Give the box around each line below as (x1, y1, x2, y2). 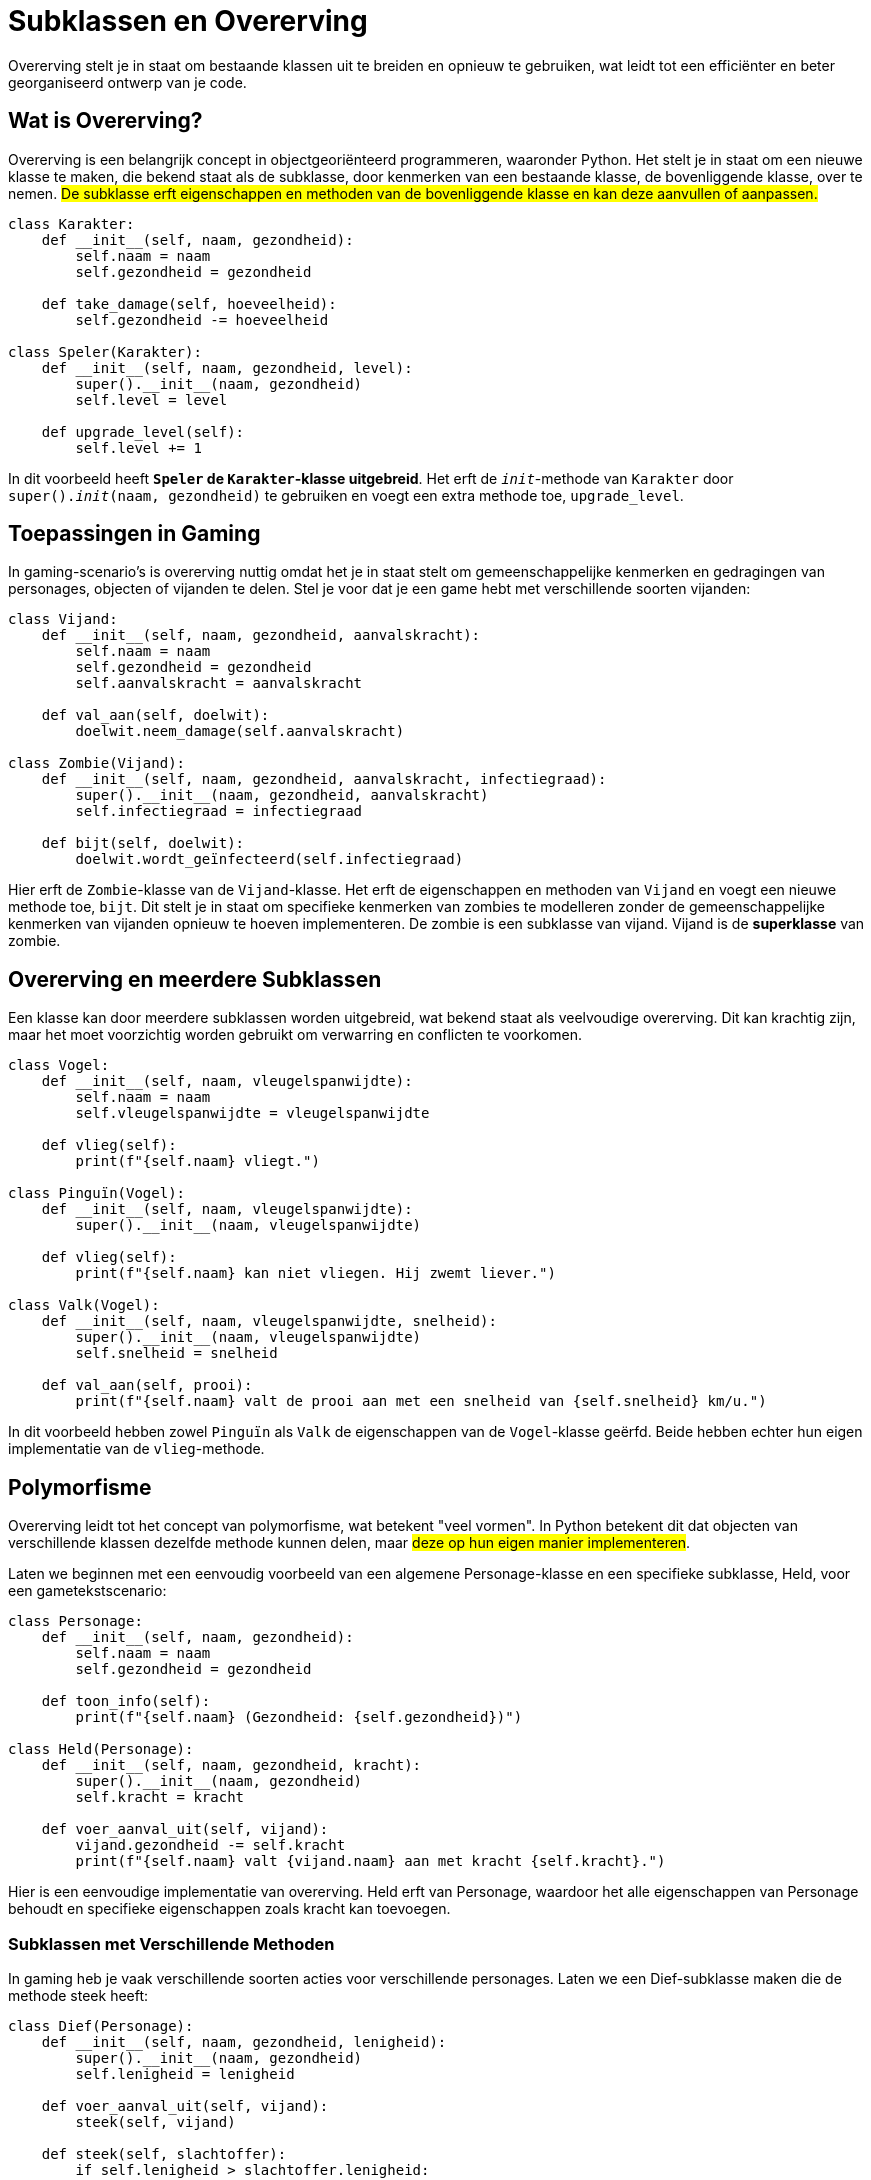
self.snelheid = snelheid (75, 1345, 278, 1362)
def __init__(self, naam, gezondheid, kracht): (41, 1757, 422, 1774)
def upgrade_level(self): (41, 423, 245, 440)
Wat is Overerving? (8, 108, 203, 134)
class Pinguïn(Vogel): (8, 1185, 186, 1202)
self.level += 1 (75, 439, 202, 456)
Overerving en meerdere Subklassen (8, 966, 382, 992)
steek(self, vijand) (75, 2113, 236, 2130)
